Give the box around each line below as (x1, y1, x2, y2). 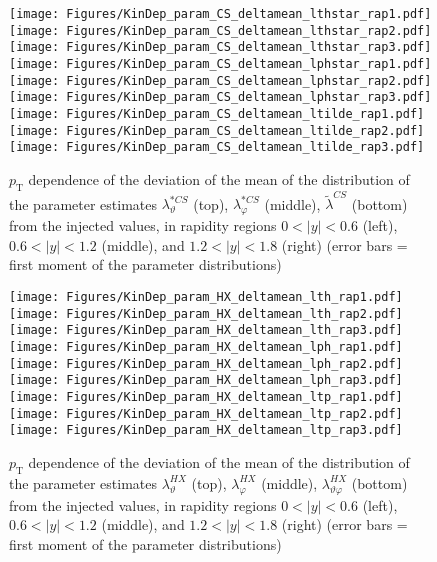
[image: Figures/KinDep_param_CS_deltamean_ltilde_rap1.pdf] (9, 106, 425, 121)
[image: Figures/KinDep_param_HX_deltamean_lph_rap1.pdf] (9, 339, 403, 354)
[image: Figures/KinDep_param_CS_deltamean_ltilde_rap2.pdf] (9, 123, 425, 138)
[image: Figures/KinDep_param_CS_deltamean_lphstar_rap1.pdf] (9, 56, 432, 71)
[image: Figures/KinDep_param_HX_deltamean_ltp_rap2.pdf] (9, 406, 403, 421)
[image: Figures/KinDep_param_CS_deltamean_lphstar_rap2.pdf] (9, 73, 432, 88)
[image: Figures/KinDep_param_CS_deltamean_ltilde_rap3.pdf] (9, 140, 425, 155)
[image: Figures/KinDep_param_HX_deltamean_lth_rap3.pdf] (9, 323, 403, 338)
